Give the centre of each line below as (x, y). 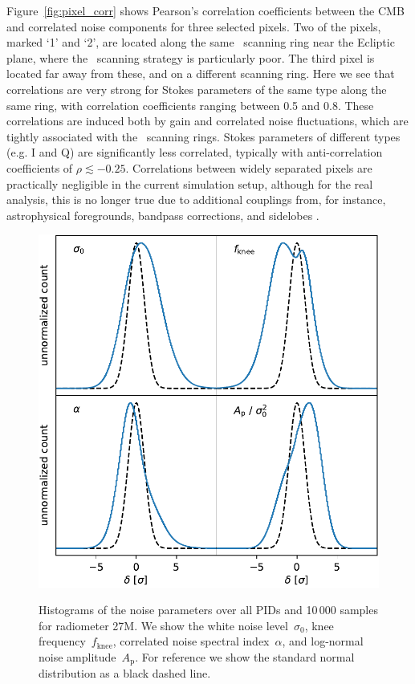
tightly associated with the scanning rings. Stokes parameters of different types (203, 136)
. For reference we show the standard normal (245, 656)
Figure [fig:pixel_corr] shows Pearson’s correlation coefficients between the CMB (205, 10)
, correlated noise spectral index (191, 641)
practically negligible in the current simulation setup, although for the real (190, 183)
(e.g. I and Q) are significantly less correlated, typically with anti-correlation (195, 152)
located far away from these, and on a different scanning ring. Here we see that (201, 73)
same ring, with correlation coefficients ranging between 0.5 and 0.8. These (190, 105)
